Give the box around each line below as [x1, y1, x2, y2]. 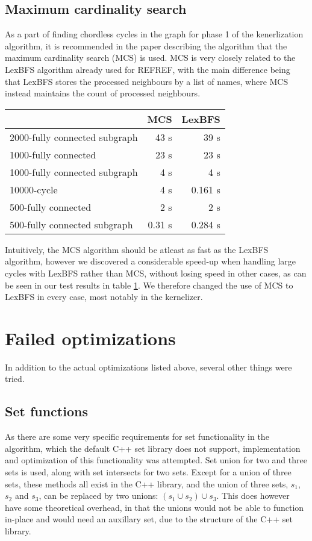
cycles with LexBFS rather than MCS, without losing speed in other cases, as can [5, 266, 307, 279]
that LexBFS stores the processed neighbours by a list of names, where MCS [5, 75, 289, 87]
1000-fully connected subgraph [10, 164, 138, 179]
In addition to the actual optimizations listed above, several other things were [5, 360, 292, 373]
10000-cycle [10, 182, 58, 196]
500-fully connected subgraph [10, 217, 133, 231]
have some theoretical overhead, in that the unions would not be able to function [5, 501, 304, 513]
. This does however [216, 489, 290, 502]
